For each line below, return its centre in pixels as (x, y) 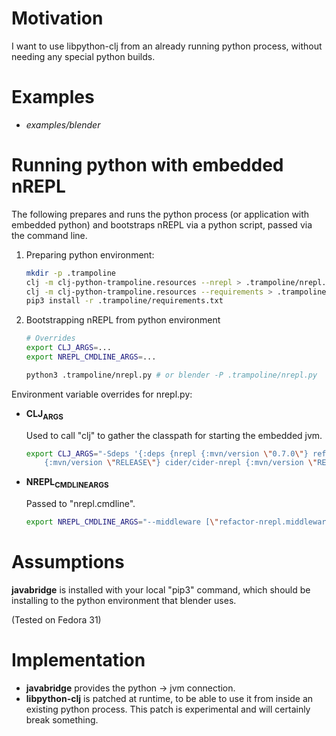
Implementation (78, 660)
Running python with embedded (147, 165)
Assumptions (68, 562)
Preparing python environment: (90, 254)
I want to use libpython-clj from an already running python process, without (167, 46)
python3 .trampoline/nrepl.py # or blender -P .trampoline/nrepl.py (171, 375)
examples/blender (63, 124)
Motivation (57, 18)
